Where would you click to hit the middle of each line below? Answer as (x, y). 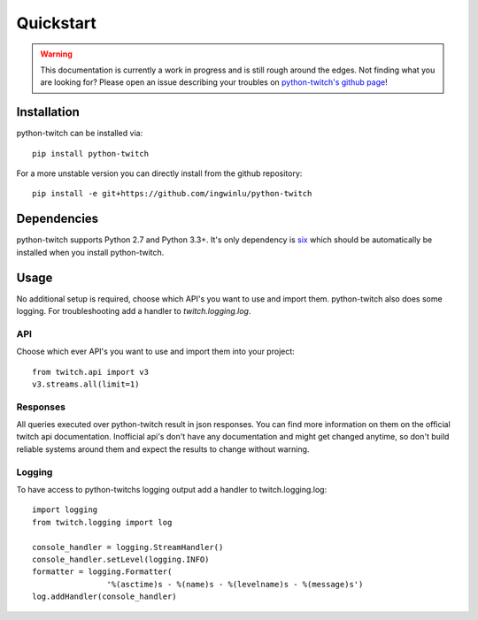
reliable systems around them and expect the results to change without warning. (163, 449)
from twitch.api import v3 (91, 372)
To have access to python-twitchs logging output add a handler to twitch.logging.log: (172, 489)
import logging (65, 510)
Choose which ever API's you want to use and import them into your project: (156, 352)
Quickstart (57, 23)
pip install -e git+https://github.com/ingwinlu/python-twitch (172, 194)
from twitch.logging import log (102, 522)
